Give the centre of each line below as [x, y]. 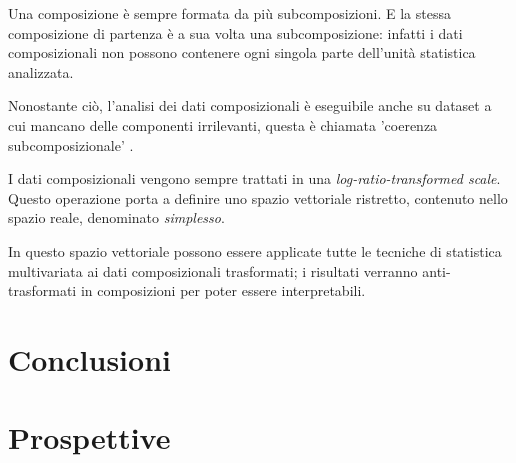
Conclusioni [89, 358]
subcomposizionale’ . [71, 144]
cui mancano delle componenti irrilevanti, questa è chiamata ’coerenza [223, 124]
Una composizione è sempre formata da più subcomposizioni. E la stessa [229, 13]
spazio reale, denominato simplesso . [116, 217]
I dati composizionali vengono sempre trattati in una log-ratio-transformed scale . [254, 178]
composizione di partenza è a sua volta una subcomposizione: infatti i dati [235, 32]
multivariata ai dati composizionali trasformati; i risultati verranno [213, 270]
